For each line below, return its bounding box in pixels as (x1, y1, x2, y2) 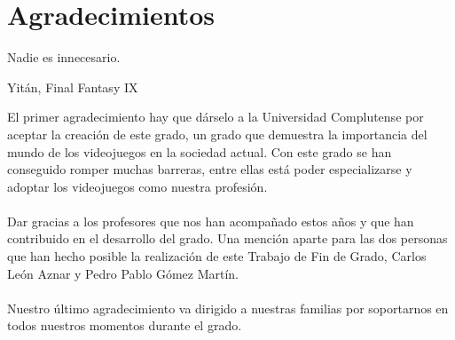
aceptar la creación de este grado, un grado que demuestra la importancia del (7, 124, 428, 143)
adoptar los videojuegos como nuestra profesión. (7, 177, 268, 195)
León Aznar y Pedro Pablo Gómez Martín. (7, 264, 239, 282)
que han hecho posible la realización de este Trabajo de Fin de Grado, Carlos (7, 247, 427, 265)
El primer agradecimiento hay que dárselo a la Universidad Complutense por (7, 107, 424, 126)
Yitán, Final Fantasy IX (7, 77, 138, 96)
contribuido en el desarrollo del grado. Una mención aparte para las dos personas (7, 229, 448, 248)
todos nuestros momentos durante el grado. (7, 316, 242, 335)
